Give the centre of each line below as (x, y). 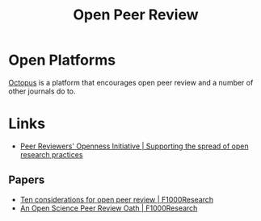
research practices (51, 154)
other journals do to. (42, 91)
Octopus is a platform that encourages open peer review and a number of (131, 82)
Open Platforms (62, 60)
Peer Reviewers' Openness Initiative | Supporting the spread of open (134, 146)
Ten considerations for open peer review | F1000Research (117, 199)
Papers (27, 180)
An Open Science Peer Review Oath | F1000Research (109, 208)
